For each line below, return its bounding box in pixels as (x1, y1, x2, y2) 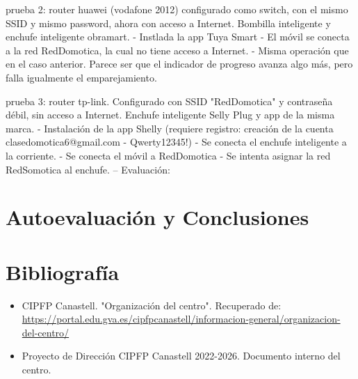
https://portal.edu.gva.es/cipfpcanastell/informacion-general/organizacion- (22, 311, 341, 326)
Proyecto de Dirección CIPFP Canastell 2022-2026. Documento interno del (22, 348, 341, 363)
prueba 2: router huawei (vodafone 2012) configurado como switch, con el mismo (6, 2, 348, 16)
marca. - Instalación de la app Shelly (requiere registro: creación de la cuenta (6, 121, 334, 135)
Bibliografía (6, 257, 120, 286)
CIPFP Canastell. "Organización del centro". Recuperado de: (22, 297, 282, 312)
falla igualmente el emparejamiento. (6, 70, 157, 84)
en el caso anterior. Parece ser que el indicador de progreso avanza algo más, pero (6, 56, 353, 71)
